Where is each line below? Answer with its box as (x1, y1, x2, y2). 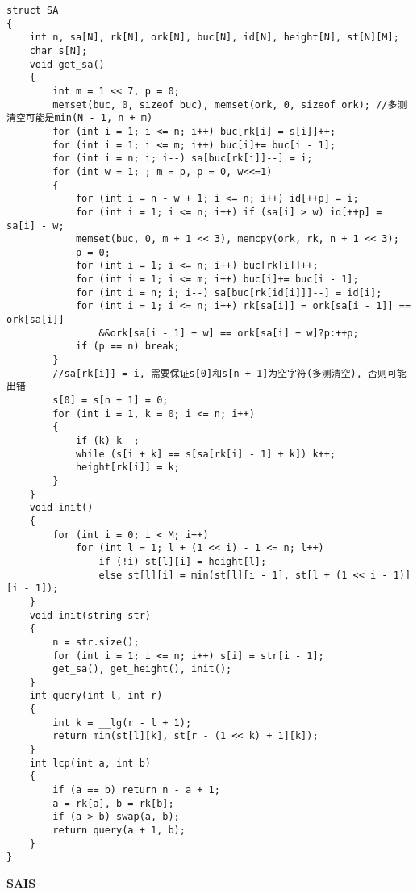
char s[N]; (29, 44, 88, 56)
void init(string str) (29, 609, 151, 621)
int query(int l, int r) (29, 690, 163, 702)
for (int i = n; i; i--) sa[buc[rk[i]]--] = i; (52, 152, 313, 165)
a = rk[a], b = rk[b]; (52, 797, 174, 809)
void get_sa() (29, 58, 105, 70)
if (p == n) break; (75, 340, 180, 353)
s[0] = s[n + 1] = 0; (52, 395, 169, 407)
